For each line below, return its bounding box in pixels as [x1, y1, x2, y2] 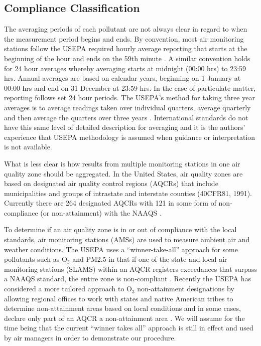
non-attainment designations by [137, 283, 234, 294]
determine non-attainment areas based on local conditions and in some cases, [4, 303, 241, 313]
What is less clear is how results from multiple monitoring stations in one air [4, 158, 240, 168]
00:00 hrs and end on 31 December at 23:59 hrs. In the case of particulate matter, [4, 82, 256, 93]
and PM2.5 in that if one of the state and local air [72, 254, 227, 264]
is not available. [4, 141, 52, 152]
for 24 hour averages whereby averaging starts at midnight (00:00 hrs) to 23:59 [4, 63, 246, 73]
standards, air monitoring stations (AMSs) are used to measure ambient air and [4, 234, 250, 245]
